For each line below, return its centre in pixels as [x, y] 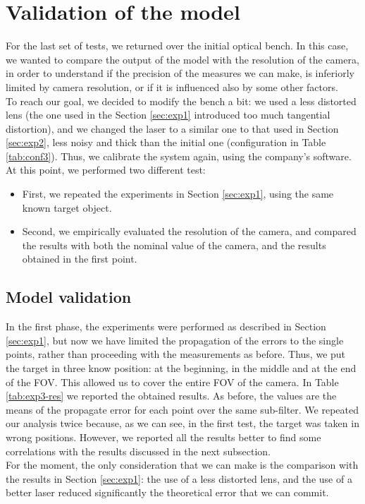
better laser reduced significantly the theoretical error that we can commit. [167, 492]
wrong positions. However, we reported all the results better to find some [163, 437]
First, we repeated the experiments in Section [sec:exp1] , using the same [178, 194]
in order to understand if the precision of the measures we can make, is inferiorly [180, 73]
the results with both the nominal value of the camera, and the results [174, 245]
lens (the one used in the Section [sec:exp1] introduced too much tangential [168, 115]
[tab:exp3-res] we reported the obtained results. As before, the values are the [171, 396]
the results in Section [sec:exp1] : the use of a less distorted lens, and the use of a [179, 478]
